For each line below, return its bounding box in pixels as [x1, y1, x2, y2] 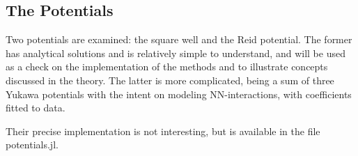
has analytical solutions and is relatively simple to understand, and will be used [6, 45, 345, 60]
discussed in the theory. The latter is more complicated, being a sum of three [6, 72, 334, 87]
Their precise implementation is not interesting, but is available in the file [6, 123, 320, 138]
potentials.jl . [6, 137, 59, 152]
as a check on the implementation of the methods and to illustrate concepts [6, 59, 328, 74]
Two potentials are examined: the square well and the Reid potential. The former [6, 32, 352, 47]
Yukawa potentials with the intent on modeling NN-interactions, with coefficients [6, 86, 352, 101]
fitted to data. [6, 100, 65, 115]
